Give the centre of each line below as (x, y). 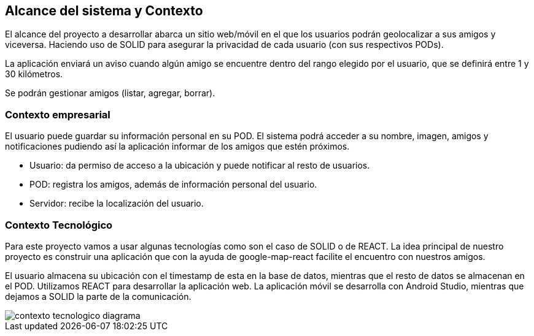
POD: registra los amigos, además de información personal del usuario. (173, 185)
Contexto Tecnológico (59, 225)
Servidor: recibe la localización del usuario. (117, 204)
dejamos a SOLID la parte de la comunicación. (98, 296)
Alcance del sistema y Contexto (104, 11)
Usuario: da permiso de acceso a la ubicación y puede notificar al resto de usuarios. (200, 166)
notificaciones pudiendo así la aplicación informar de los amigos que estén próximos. (177, 147)
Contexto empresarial (58, 114)
